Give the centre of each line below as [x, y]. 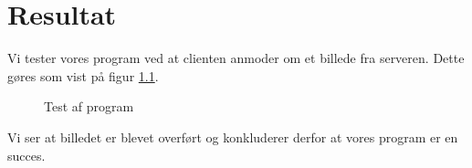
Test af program [89, 106]
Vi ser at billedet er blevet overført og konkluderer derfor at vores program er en [233, 136]
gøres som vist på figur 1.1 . [83, 75]
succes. [26, 155]
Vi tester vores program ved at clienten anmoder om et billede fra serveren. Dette [236, 58]
